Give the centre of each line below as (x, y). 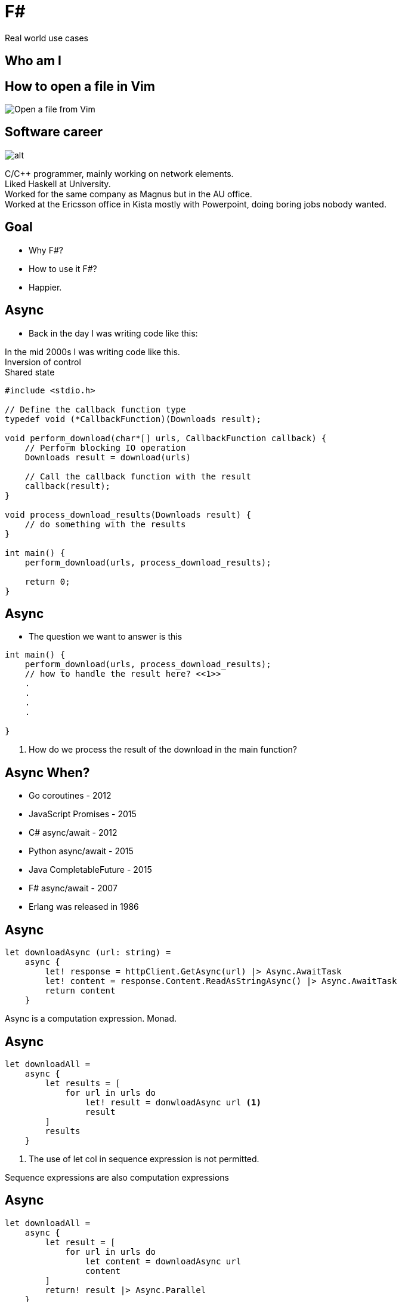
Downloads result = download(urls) (108, 457)
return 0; (47, 581)
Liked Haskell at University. (58, 184)
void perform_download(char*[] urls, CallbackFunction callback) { (166, 438)
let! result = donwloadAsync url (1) (173, 1102)
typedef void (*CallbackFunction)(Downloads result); (133, 419)
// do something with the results (105, 524)
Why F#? (46, 250)
